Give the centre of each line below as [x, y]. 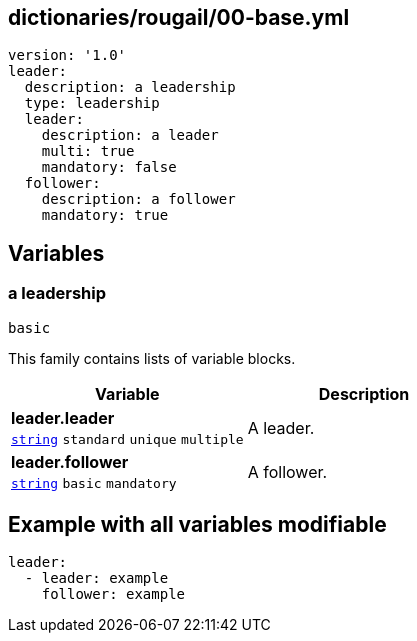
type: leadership [92, 103]
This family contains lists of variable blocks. [152, 358]
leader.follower [70, 461]
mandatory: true [105, 215]
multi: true [88, 151]
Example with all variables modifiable [197, 525]
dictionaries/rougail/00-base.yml [179, 17]
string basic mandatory [94, 483]
